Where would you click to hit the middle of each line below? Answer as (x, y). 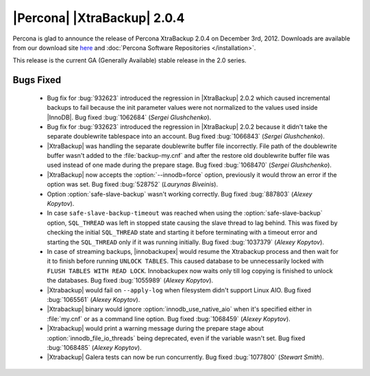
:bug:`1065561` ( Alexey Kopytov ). (94, 299)
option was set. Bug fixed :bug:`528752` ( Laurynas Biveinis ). (133, 185)
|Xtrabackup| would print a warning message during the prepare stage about (155, 329)
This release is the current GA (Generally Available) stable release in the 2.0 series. (129, 60)
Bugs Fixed (37, 80)
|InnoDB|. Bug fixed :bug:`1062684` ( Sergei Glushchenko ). (129, 117)
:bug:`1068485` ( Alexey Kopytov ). (94, 347)
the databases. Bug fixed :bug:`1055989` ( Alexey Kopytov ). (130, 281)
